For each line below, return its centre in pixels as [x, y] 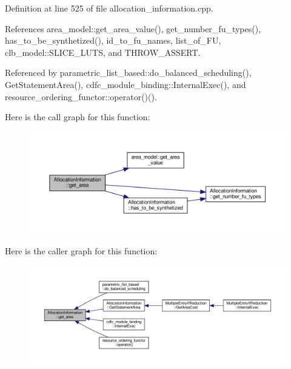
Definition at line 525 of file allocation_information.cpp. [109, 8]
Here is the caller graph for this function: [81, 251]
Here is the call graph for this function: [78, 117]
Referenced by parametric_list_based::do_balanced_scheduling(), [128, 73]
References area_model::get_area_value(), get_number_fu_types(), [133, 28]
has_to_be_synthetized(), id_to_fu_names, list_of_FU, [113, 40]
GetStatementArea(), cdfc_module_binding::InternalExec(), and [125, 84]
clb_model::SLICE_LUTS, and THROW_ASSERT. [103, 52]
